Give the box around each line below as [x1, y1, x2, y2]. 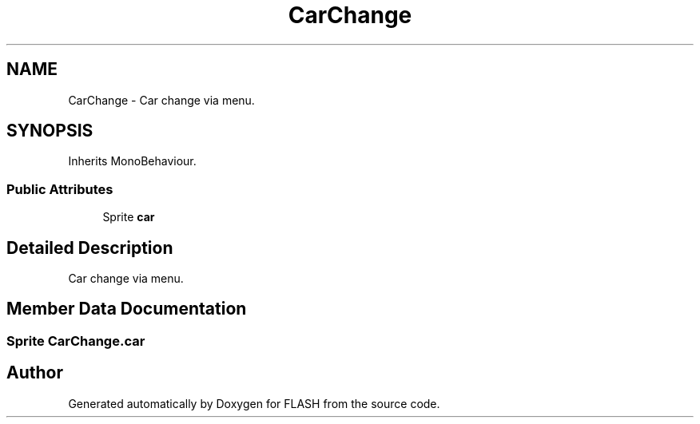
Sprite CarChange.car [6, 332, 145, 349]
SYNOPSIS [6, 121, 93, 141]
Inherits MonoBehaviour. [68, 154, 197, 168]
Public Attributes [6, 180, 113, 197]
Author [6, 363, 63, 383]
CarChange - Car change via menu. [68, 93, 255, 107]
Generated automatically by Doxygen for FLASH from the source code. [68, 396, 440, 410]
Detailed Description [6, 237, 173, 258]
